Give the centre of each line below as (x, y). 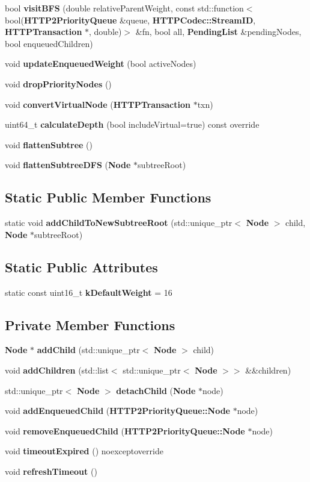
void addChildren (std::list (57, 370)
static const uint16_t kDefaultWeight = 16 (89, 292)
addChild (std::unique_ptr (88, 350)
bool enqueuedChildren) (49, 43)
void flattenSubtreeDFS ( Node (68, 165)
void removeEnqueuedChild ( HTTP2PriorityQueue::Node (125, 430)
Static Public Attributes (81, 267)
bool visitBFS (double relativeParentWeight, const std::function (124, 8)
